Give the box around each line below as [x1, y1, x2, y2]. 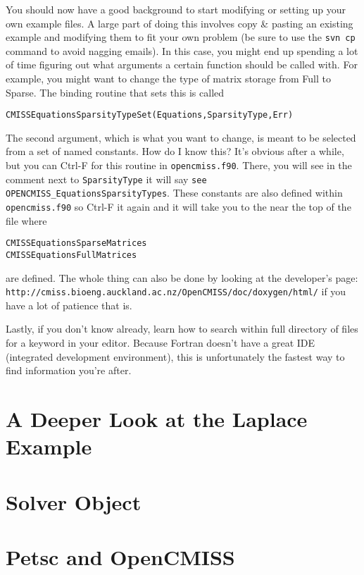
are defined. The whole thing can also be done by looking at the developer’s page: [6, 270, 358, 285]
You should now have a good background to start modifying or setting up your [6, 2, 346, 16]
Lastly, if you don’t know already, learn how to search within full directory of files [6, 321, 358, 336]
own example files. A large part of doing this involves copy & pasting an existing [6, 16, 353, 30]
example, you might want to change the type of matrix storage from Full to [6, 71, 331, 86]
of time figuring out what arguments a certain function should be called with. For [6, 57, 358, 72]
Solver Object [6, 487, 142, 516]
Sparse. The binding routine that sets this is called [6, 85, 225, 99]
